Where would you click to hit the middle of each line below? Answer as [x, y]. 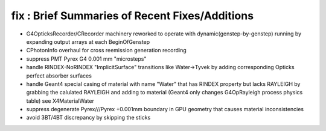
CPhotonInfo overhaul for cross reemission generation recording [106, 50]
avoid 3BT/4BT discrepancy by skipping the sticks [88, 118]
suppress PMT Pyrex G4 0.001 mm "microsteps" [86, 59]
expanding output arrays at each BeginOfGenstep [88, 41]
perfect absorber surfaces [59, 76]
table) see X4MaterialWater [60, 101]
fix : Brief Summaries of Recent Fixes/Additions [132, 16]
